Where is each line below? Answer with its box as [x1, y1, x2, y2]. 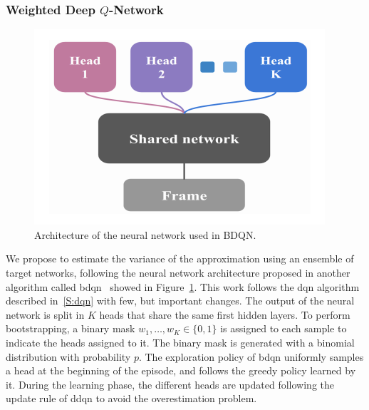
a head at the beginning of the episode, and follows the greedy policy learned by [6, 363, 356, 378]
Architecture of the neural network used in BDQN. [34, 227, 256, 242]
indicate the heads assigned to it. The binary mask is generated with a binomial [6, 334, 355, 349]
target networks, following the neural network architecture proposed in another [6, 265, 350, 280]
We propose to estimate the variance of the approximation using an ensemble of [6, 251, 354, 266]
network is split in [6, 307, 85, 322]
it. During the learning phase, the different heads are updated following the [6, 376, 334, 391]
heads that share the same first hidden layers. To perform [99, 307, 350, 322]
